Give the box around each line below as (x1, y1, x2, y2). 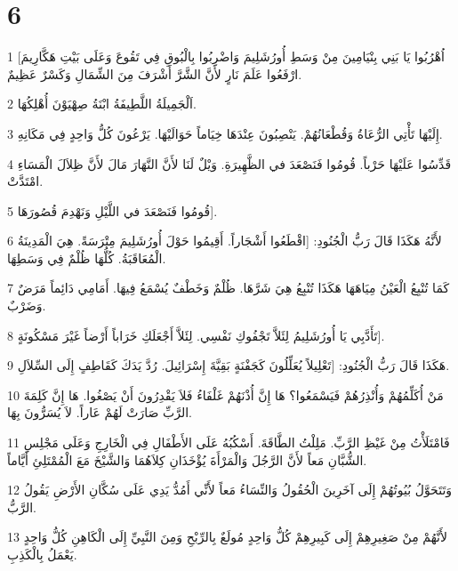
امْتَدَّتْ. (7, 172, 44, 190)
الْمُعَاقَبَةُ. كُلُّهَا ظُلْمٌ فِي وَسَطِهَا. (7, 248, 166, 267)
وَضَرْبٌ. (7, 296, 46, 315)
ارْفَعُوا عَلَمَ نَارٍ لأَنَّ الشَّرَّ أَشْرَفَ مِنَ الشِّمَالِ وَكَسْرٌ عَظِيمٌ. (7, 64, 302, 83)
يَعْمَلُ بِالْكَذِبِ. (7, 545, 77, 563)
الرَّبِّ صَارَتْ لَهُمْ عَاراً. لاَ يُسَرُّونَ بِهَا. (7, 403, 192, 422)
